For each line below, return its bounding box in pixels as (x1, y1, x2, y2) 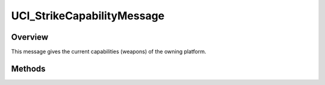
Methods (11, 63, 46, 74)
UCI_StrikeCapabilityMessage (11, 9, 165, 22)
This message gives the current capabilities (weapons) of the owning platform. (11, 48, 207, 55)
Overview (11, 32, 49, 42)
